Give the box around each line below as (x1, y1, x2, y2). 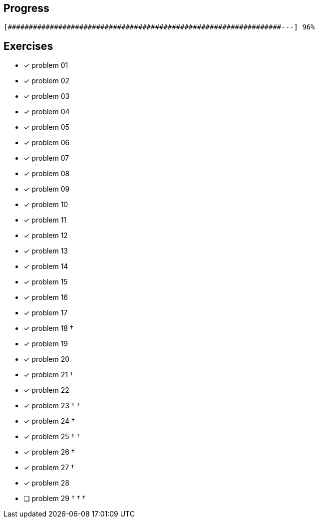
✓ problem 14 (23, 262, 68, 271)
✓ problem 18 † (23, 324, 73, 333)
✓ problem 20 (23, 355, 70, 364)
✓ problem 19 (23, 339, 68, 348)
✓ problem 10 (23, 200, 68, 209)
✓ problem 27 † (23, 463, 74, 472)
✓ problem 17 (23, 308, 68, 317)
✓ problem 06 (23, 138, 70, 147)
